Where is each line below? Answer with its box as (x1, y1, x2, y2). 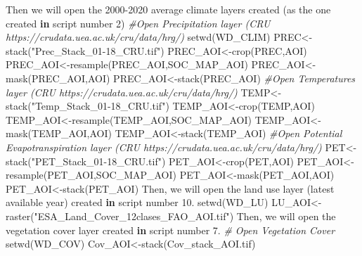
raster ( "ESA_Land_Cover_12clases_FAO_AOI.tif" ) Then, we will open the (6, 208, 336, 223)
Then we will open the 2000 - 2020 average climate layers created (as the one (6, 2, 331, 16)
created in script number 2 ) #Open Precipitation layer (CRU (6, 15, 271, 30)
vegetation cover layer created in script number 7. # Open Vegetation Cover (6, 222, 335, 237)
